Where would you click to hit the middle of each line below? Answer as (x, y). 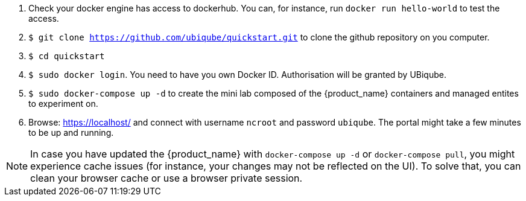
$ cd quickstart (67, 56)
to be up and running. (71, 132)
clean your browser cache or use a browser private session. (166, 178)
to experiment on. (63, 104)
